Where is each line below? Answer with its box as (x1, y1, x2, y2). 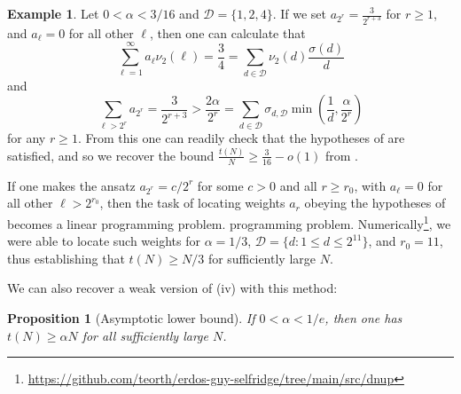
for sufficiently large (207, 248, 316, 267)
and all (279, 176, 317, 194)
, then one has (324, 309, 402, 327)
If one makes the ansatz (7, 176, 136, 194)
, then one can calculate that (149, 23, 306, 42)
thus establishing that (7, 248, 125, 267)
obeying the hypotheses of (304, 193, 446, 212)
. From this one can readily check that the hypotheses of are (77, 129, 405, 147)
